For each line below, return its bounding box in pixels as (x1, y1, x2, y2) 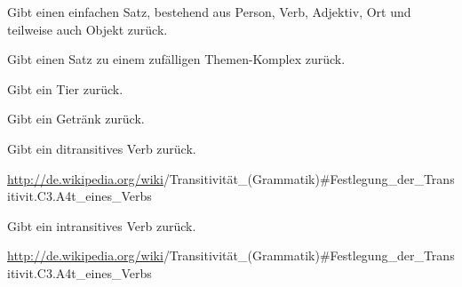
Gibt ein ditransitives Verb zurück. (7, 139, 196, 157)
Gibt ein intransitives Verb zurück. (7, 216, 196, 235)
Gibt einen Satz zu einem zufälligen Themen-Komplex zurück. (7, 50, 346, 68)
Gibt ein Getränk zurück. (7, 109, 145, 128)
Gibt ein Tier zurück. (7, 79, 123, 98)
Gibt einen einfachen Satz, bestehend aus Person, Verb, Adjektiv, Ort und (7, 3, 411, 20)
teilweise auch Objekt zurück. (7, 20, 168, 38)
